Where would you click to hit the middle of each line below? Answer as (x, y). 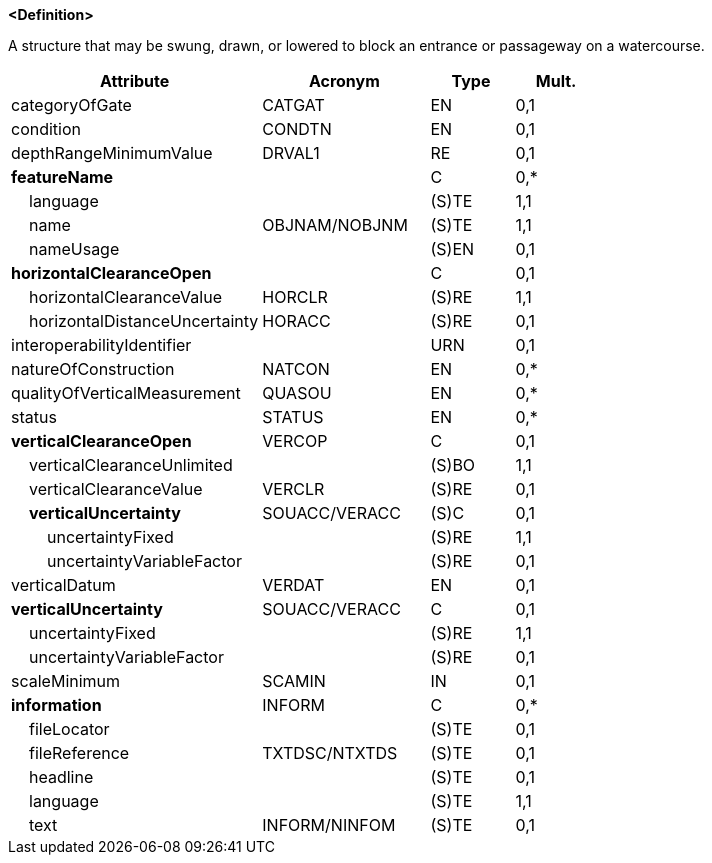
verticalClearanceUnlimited (131, 465)
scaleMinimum (66, 681)
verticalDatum (63, 585)
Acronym (344, 81)
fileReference (79, 753)
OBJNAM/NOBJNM (335, 225)
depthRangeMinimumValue (112, 153)
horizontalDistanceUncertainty (144, 321)
